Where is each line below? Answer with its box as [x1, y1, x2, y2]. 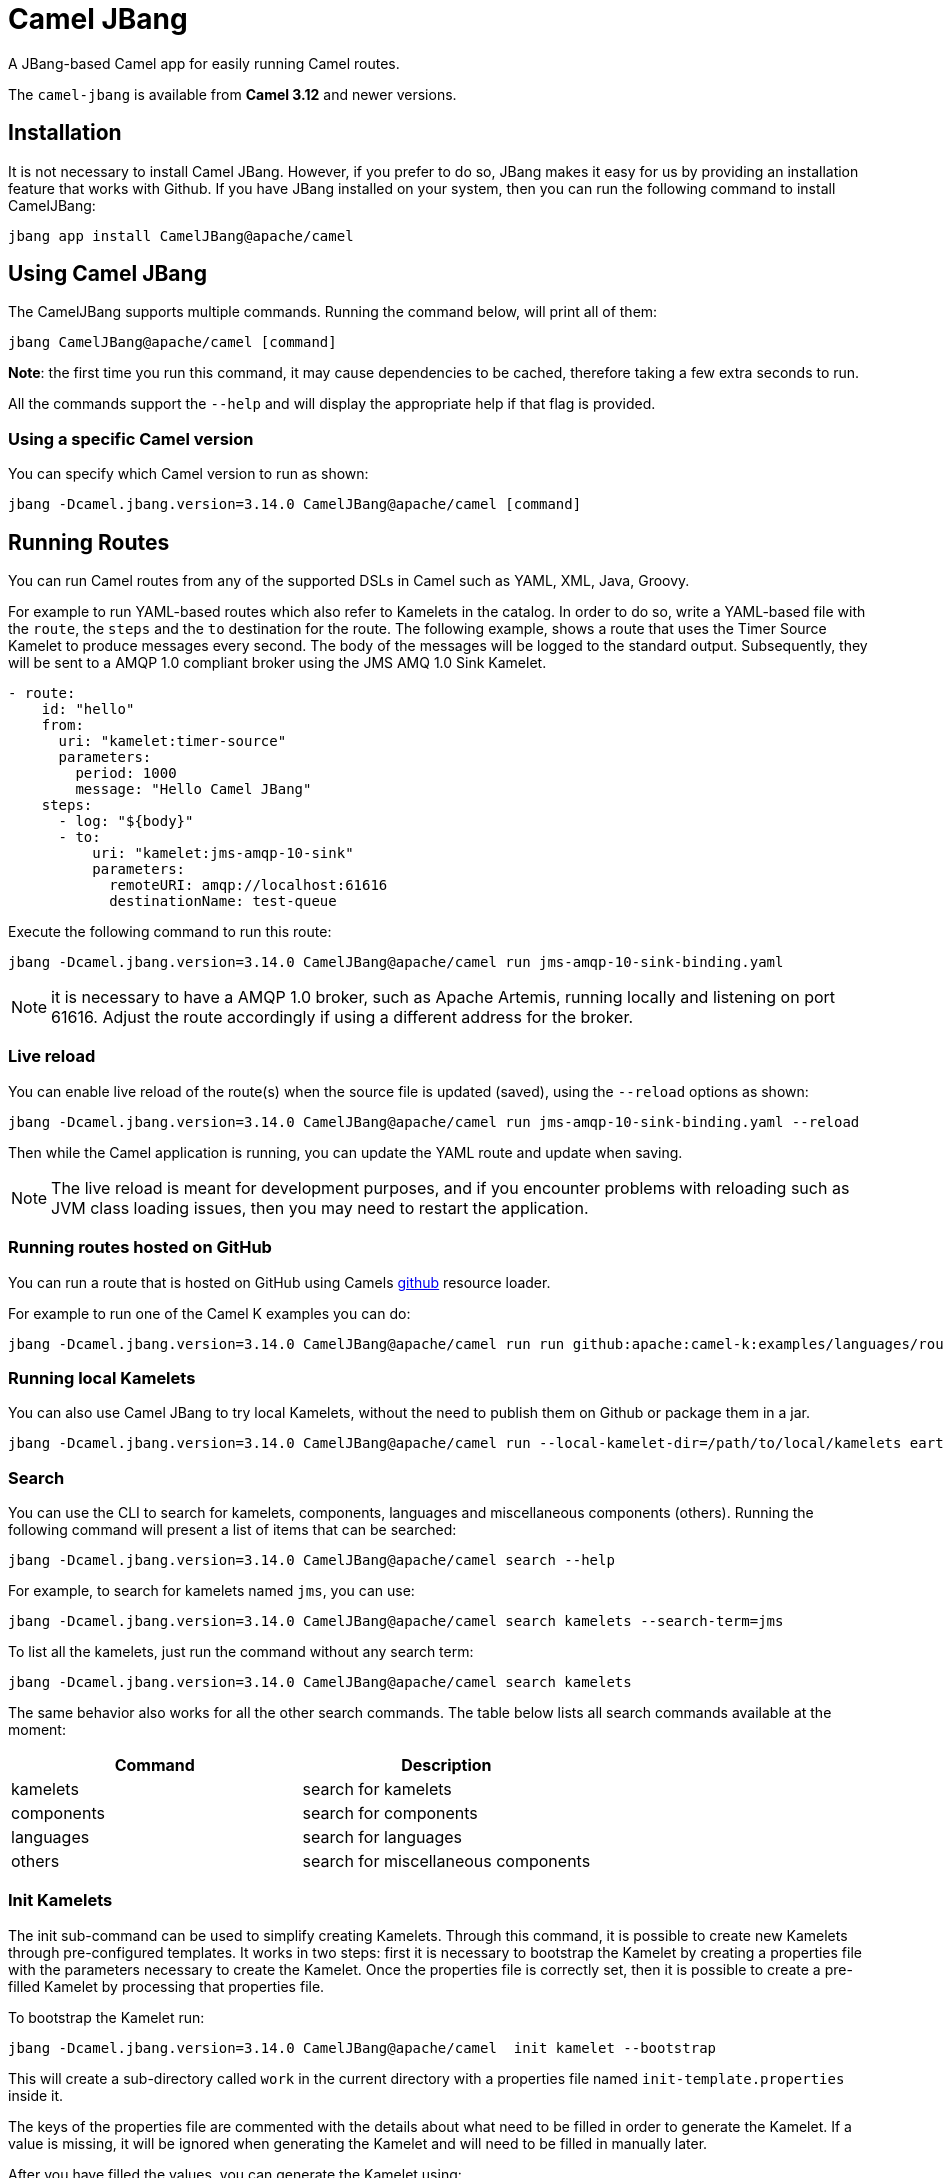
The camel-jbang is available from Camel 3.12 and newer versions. [8, 85, 457, 103]
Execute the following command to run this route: [8, 923, 332, 941]
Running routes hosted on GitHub [8, 1237, 272, 1258]
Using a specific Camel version [8, 428, 254, 449]
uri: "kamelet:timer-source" [58, 733, 287, 750]
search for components [302, 1803, 478, 1824]
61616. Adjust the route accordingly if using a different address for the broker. [51, 1007, 634, 1028]
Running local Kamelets [8, 1367, 196, 1388]
